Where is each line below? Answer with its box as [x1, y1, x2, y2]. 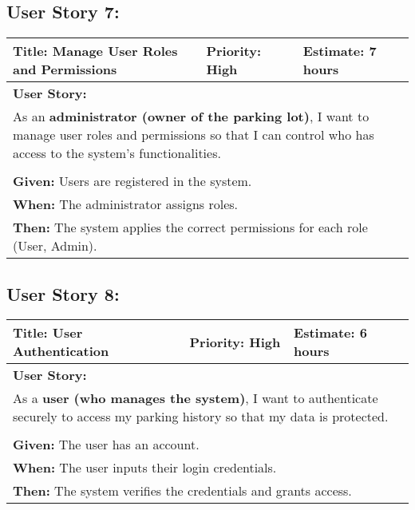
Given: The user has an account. [13, 435, 200, 454]
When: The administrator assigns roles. [13, 195, 239, 214]
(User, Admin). [13, 236, 97, 255]
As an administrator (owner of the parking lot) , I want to [13, 107, 370, 126]
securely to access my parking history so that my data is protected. [13, 407, 389, 426]
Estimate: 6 [294, 323, 367, 342]
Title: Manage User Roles [13, 42, 178, 61]
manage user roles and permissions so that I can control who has [13, 125, 374, 144]
